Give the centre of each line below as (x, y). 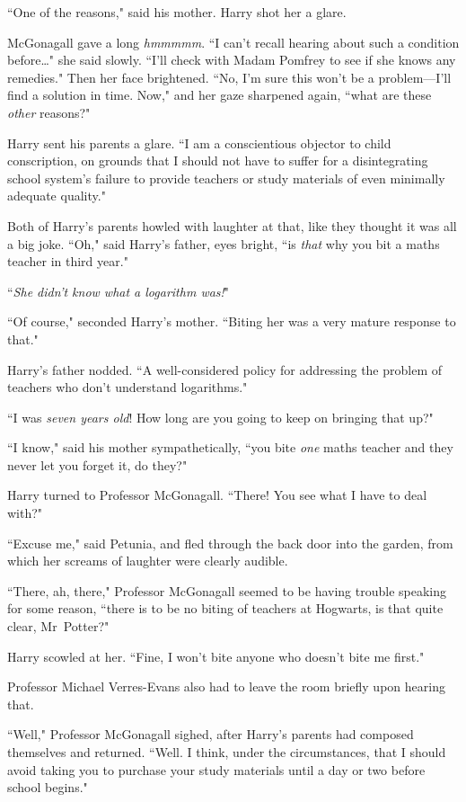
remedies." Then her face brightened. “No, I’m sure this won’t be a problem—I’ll (229, 77)
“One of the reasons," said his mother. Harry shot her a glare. (177, 12)
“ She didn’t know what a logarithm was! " (119, 291)
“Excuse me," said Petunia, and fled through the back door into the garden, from (230, 543)
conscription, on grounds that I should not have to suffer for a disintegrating (218, 160)
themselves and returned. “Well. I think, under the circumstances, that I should (227, 752)
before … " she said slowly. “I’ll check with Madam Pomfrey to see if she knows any (232, 60)
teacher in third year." (68, 261)
